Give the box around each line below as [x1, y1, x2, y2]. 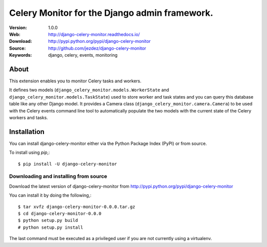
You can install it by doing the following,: [9, 192, 91, 198]
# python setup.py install [18, 224, 84, 230]
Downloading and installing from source [9, 173, 107, 180]
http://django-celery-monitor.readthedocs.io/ [48, 31, 140, 37]
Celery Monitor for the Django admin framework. [9, 7, 214, 18]
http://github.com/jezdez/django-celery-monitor [48, 45, 146, 51]
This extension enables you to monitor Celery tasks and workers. [9, 78, 142, 84]
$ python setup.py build [18, 217, 78, 223]
